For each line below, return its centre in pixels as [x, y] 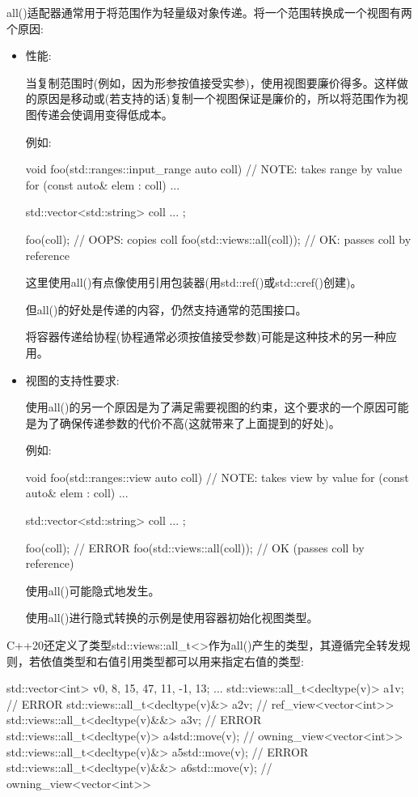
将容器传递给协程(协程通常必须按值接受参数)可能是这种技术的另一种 [205, 337]
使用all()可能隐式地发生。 [93, 590]
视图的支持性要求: [72, 379]
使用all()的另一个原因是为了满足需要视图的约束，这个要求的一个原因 [206, 407]
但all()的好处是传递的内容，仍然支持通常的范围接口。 [166, 309]
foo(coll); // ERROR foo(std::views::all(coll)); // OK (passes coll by [195, 547]
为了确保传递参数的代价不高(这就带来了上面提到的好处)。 [188, 422]
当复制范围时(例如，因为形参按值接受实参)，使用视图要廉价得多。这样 [211, 82]
